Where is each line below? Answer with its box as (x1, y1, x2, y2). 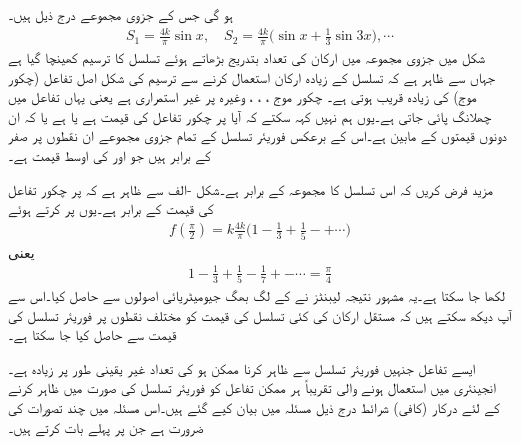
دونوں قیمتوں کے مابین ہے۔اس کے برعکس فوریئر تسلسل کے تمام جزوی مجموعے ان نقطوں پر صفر (8, 125, 507, 146)
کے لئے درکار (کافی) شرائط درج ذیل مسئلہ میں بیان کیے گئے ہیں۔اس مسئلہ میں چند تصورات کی (8, 397, 500, 417)
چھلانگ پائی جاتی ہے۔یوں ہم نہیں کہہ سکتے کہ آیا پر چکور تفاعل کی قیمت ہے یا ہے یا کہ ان (8, 105, 492, 126)
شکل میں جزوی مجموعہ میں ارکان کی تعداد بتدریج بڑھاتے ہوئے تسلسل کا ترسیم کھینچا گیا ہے (8, 46, 486, 67)
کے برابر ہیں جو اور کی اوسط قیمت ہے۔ (8, 144, 211, 165)
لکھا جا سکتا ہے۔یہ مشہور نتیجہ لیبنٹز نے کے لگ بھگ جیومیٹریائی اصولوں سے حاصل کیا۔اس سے (8, 285, 505, 306)
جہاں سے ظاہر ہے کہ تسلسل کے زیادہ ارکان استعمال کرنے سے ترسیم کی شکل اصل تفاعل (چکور (8, 66, 495, 87)
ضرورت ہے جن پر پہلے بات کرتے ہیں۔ (8, 416, 204, 437)
